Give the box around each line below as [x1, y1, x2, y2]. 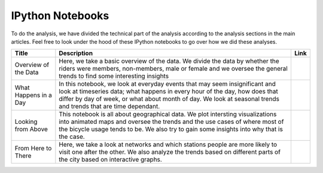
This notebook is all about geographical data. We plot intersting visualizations [59, 110, 277, 119]
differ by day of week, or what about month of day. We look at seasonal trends [59, 95, 279, 103]
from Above [14, 125, 48, 133]
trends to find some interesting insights [59, 72, 169, 80]
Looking [14, 117, 38, 126]
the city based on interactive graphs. [59, 156, 163, 164]
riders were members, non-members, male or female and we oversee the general [59, 65, 288, 73]
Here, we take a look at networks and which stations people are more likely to [59, 141, 278, 149]
